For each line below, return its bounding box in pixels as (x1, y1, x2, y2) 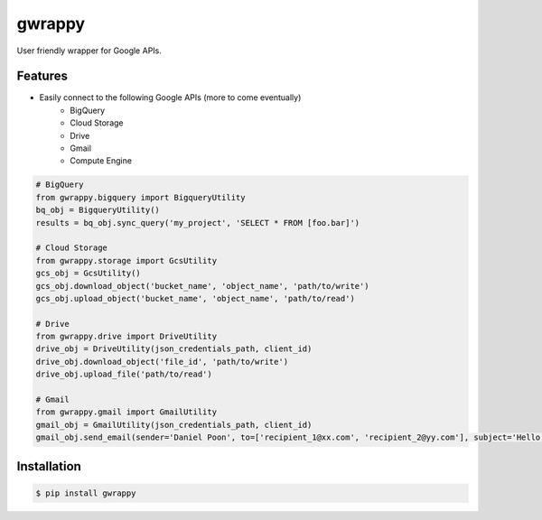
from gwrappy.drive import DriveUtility (35, 331, 217, 342)
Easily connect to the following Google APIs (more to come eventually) (39, 92, 302, 103)
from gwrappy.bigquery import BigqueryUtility (35, 192, 246, 202)
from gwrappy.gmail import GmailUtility (35, 407, 217, 417)
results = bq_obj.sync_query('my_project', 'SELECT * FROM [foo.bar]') (35, 218, 360, 227)
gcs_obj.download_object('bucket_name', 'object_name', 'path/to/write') (35, 281, 369, 291)
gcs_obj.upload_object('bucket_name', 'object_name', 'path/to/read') (35, 293, 356, 303)
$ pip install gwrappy (35, 487, 136, 498)
